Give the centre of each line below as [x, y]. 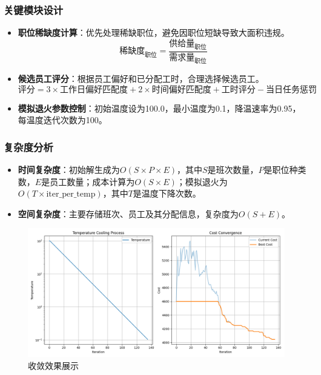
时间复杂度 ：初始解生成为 [69, 170]
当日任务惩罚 [291, 90]
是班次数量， [233, 170]
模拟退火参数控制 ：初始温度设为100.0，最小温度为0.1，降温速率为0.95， [159, 108]
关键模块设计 [34, 9]
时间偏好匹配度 [181, 90]
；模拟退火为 [202, 181]
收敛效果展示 [53, 366]
